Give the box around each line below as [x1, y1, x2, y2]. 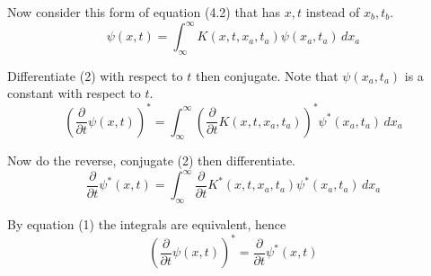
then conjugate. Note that [195, 66, 339, 85]
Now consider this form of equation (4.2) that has [7, 3, 281, 21]
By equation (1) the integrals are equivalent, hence [7, 215, 286, 234]
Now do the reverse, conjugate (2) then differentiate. [7, 151, 296, 170]
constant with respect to [7, 84, 141, 102]
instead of [305, 3, 360, 21]
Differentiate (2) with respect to [7, 66, 183, 85]
